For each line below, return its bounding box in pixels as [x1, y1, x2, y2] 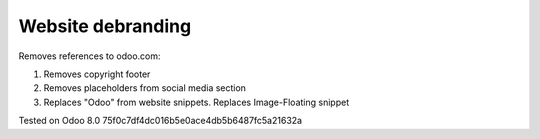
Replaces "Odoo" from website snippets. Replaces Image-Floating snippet [43, 96, 350, 108]
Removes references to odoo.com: [18, 50, 161, 62]
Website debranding [18, 15, 192, 37]
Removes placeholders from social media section [43, 82, 247, 94]
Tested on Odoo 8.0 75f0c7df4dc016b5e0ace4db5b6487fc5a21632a [18, 115, 303, 127]
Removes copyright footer [43, 68, 151, 80]
